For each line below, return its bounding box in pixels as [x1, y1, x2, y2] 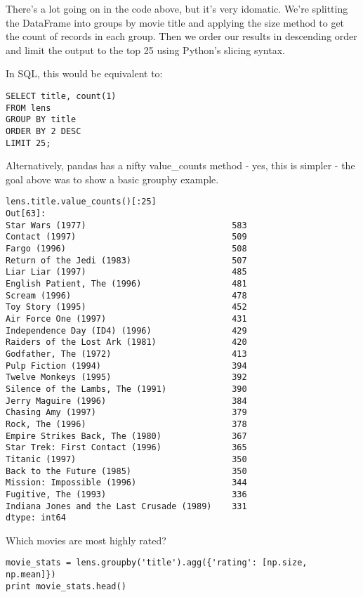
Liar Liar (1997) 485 [6, 267, 247, 277]
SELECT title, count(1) [6, 91, 117, 101]
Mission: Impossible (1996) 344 [6, 478, 247, 488]
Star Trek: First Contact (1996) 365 [6, 442, 247, 453]
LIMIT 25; [6, 138, 51, 148]
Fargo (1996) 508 [6, 244, 247, 254]
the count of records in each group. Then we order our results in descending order [6, 29, 357, 44]
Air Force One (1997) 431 [6, 314, 247, 324]
